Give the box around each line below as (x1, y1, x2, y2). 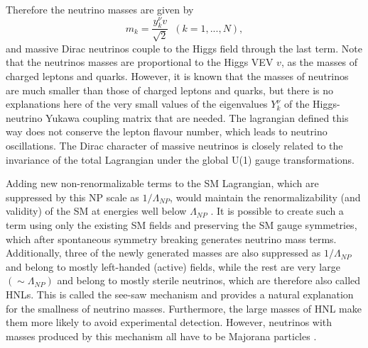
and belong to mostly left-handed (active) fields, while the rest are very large (6, 259, 340, 274)
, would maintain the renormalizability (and (170, 189, 361, 204)
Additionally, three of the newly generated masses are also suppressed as (6, 245, 321, 260)
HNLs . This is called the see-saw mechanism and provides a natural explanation (6, 286, 354, 301)
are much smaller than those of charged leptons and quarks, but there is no (6, 82, 334, 97)
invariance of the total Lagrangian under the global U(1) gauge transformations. (6, 152, 355, 167)
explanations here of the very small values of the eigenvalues (6, 96, 268, 111)
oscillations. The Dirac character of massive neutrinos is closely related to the (6, 138, 343, 153)
